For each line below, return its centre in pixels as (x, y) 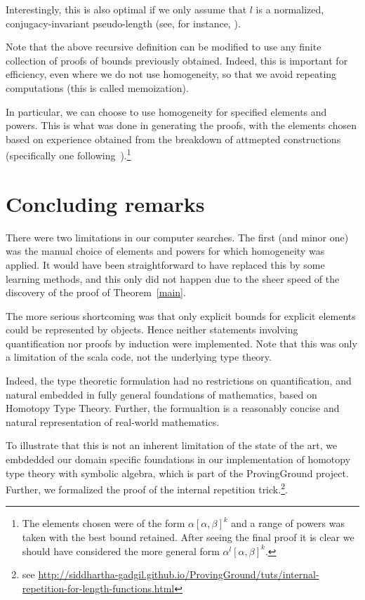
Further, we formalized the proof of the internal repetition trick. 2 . (147, 488)
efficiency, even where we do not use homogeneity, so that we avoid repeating (171, 74)
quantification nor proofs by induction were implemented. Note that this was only (181, 343)
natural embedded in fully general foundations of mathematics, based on (161, 394)
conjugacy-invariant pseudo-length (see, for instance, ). (123, 23)
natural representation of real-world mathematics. (113, 421)
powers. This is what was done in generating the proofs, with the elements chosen (181, 125)
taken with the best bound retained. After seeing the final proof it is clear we (188, 537)
